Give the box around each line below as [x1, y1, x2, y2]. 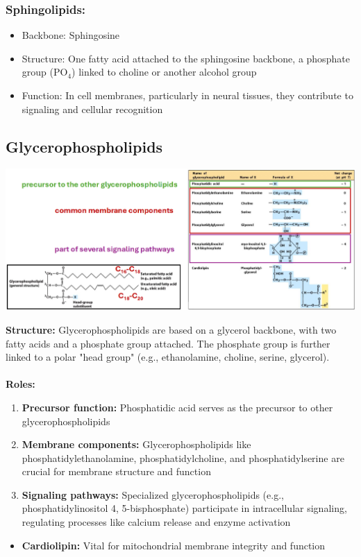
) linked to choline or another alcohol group [72, 65, 257, 79]
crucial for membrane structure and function [22, 464, 211, 479]
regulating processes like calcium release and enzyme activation [22, 515, 291, 529]
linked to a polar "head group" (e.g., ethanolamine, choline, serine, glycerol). [6, 350, 330, 364]
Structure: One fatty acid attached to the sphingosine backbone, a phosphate [22, 51, 350, 65]
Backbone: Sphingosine [22, 28, 120, 42]
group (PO [22, 65, 68, 79]
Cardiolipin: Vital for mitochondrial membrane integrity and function [22, 538, 326, 552]
